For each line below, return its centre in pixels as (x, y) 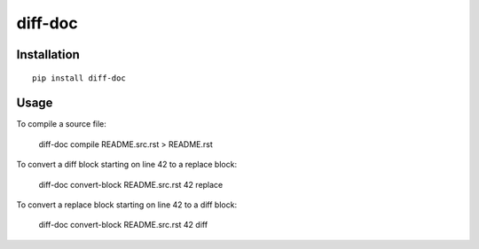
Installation (48, 54)
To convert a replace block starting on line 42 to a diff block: (127, 205)
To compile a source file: (61, 124)
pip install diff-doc (79, 78)
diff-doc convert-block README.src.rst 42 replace (131, 184)
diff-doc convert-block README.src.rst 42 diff (123, 225)
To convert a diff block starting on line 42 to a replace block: (127, 165)
